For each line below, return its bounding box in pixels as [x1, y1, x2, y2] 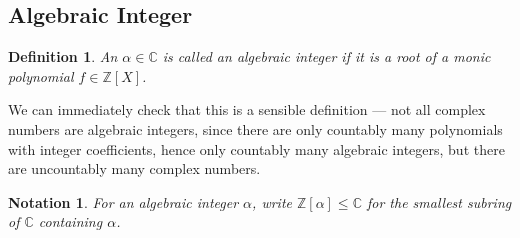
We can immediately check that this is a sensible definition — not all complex [8, 99, 486, 120]
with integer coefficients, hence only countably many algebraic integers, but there [8, 138, 505, 159]
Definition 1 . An [8, 46, 118, 67]
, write [252, 191, 292, 212]
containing [38, 211, 103, 232]
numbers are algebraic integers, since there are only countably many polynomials [8, 118, 503, 139]
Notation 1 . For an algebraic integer [8, 191, 239, 212]
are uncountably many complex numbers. [8, 158, 261, 179]
